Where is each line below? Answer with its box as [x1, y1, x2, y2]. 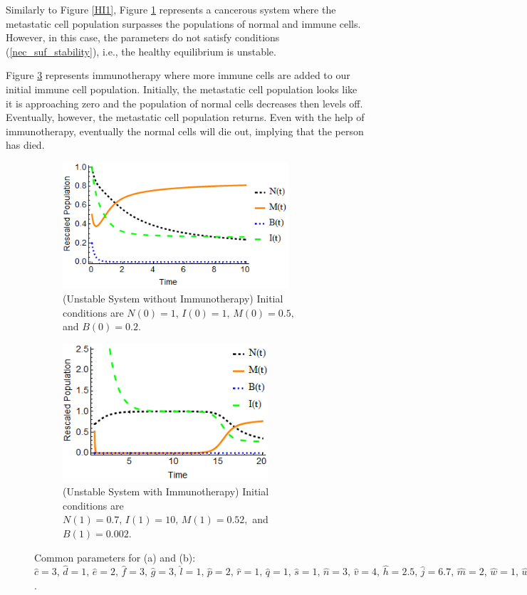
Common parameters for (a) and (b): [34, 549, 196, 564]
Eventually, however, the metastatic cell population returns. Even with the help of [6, 110, 365, 125]
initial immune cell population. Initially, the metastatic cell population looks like [6, 81, 358, 96]
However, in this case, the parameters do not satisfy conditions [6, 30, 280, 45]
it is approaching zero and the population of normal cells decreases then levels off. [6, 95, 363, 110]
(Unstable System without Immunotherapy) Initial [63, 291, 283, 306]
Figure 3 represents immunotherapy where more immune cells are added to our [6, 68, 350, 83]
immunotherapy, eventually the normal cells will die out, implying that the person [6, 123, 364, 138]
